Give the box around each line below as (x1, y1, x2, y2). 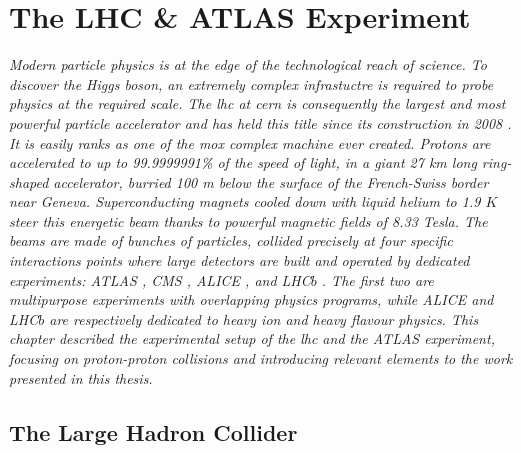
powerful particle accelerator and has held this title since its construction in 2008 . (9, 112, 512, 133)
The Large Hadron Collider (9, 416, 298, 447)
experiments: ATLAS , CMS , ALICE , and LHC (9, 269, 311, 290)
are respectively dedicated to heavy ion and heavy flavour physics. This (49, 308, 479, 329)
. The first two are (321, 269, 434, 290)
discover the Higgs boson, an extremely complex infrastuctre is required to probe (9, 73, 494, 94)
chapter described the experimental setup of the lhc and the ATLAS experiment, (9, 328, 495, 349)
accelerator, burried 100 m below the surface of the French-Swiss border (53, 171, 489, 192)
